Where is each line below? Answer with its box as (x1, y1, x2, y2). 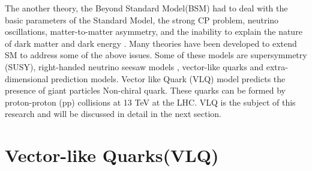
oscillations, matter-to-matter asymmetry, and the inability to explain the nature (5, 25, 302, 38)
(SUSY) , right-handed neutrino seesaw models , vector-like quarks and (5, 60, 263, 73)
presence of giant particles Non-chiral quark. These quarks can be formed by (5, 84, 286, 97)
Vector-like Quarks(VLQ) (5, 143, 219, 167)
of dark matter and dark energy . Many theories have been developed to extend (5, 37, 297, 49)
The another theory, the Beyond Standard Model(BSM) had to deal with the (5, 2, 288, 14)
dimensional (5, 72, 49, 85)
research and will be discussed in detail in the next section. (5, 107, 221, 120)
